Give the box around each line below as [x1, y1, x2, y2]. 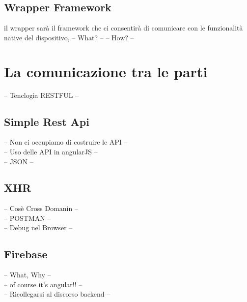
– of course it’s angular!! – [4, 279, 82, 289]
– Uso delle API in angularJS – [4, 146, 98, 156]
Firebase [4, 246, 48, 262]
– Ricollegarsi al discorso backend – [4, 289, 110, 299]
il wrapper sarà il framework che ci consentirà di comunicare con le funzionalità [4, 23, 243, 33]
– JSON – [4, 156, 33, 166]
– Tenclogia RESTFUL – [4, 90, 79, 100]
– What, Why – [4, 270, 51, 280]
